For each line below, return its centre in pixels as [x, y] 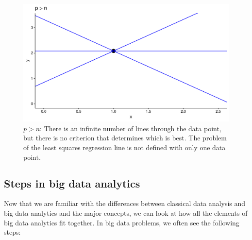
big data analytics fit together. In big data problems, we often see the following [122, 222]
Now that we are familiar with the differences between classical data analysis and [125, 203]
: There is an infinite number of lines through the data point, [131, 128]
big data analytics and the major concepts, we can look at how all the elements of [126, 213]
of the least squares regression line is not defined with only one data [125, 147]
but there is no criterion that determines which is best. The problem [125, 138]
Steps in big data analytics [72, 183]
